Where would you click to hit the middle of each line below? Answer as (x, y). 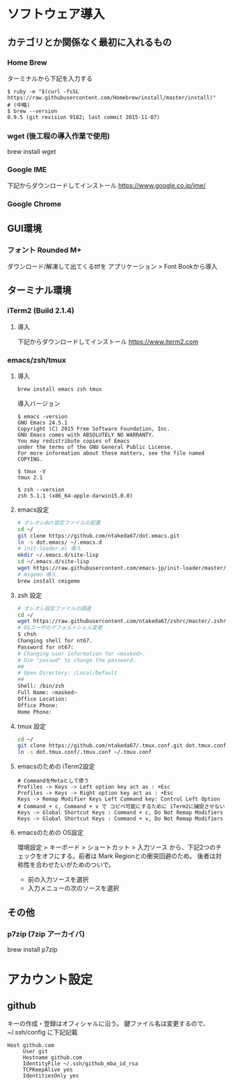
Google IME (27, 170)
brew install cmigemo (48, 581)
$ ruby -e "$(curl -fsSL (43, 91)
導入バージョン (39, 403)
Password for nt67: (46, 647)
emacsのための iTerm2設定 (56, 766)
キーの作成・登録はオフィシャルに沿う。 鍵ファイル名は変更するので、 (109, 1023)
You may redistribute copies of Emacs (73, 441)
